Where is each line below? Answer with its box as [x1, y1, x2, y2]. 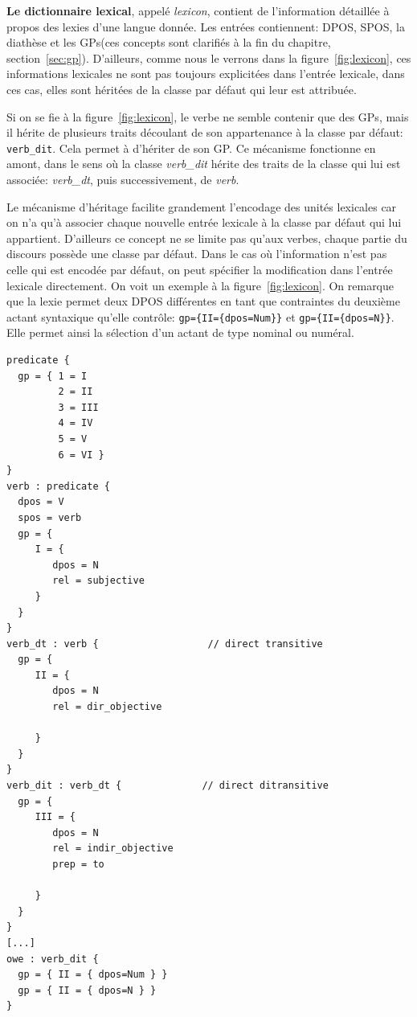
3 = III [58, 401, 99, 413]
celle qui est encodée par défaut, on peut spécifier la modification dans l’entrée [6, 260, 393, 277]
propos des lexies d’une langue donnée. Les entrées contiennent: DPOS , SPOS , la [6, 18, 405, 35]
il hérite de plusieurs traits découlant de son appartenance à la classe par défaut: [6, 124, 403, 141]
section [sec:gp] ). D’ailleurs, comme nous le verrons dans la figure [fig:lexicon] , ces [6, 49, 411, 66]
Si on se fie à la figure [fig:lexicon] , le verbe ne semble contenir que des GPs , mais [6, 108, 409, 125]
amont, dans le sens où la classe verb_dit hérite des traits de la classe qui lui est [6, 155, 401, 172]
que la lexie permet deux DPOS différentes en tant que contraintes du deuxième [6, 293, 400, 310]
